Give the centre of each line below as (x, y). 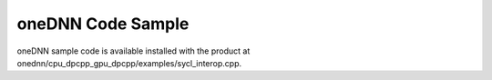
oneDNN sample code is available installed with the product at (133, 51)
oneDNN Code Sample (103, 24)
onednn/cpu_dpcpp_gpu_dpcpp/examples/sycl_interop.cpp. (129, 63)
